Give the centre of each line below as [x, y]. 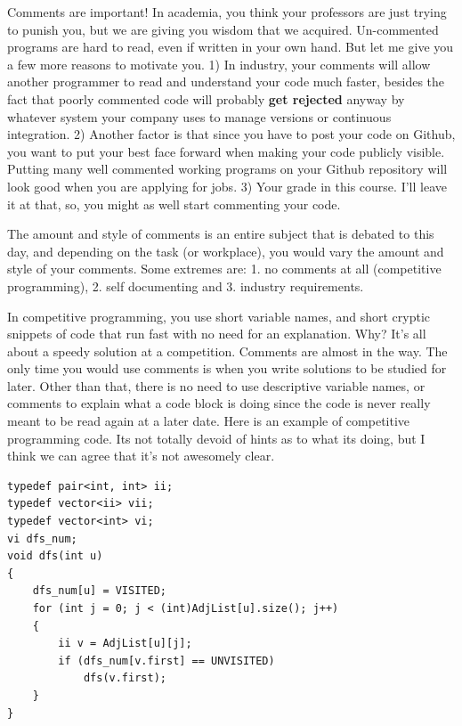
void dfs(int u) [55, 556]
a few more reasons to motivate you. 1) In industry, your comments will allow [219, 64]
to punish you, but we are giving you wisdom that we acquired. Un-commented [223, 29]
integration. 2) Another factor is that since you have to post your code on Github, [231, 134]
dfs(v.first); [125, 678]
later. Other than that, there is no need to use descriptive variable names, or [216, 385]
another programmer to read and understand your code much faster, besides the [226, 82]
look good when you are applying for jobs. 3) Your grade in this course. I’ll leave [227, 186]
